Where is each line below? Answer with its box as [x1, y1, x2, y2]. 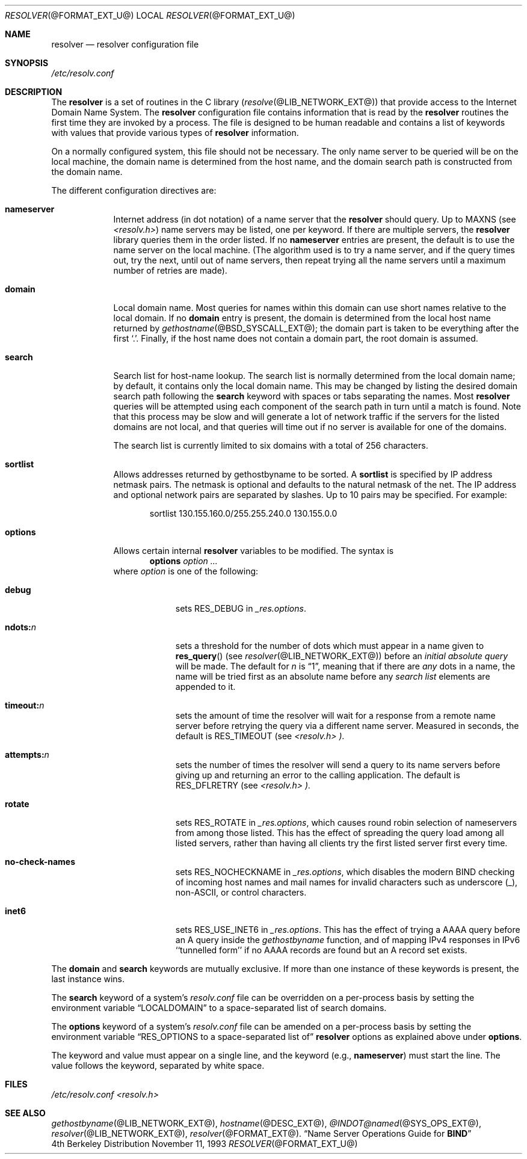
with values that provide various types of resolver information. [51, 128, 299, 138]
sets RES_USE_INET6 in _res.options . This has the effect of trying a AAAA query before [175, 924, 520, 935]
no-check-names [5, 856, 76, 867]
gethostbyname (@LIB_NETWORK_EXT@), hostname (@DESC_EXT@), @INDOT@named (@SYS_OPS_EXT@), [51, 1118, 482, 1128]
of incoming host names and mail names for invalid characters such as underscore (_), [175, 877, 518, 887]
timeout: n [5, 700, 45, 710]
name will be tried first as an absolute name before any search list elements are [175, 671, 490, 681]
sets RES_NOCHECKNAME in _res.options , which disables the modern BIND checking [175, 867, 515, 877]
